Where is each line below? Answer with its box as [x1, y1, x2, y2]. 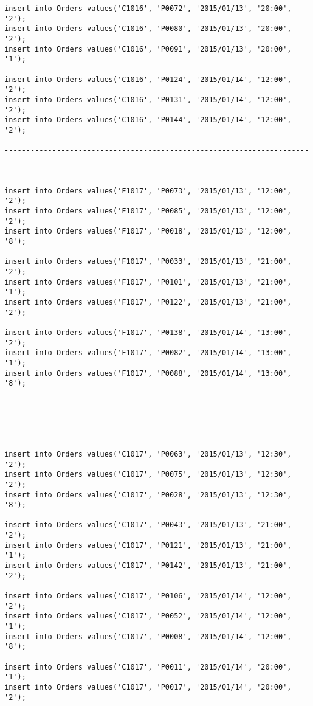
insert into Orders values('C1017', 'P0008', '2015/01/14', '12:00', [4, 632, 292, 641]
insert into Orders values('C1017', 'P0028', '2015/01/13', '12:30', [4, 490, 292, 499]
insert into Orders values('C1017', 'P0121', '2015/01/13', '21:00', [4, 541, 292, 550]
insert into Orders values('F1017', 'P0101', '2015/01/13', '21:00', [4, 277, 292, 286]
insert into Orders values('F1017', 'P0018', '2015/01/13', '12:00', [4, 227, 292, 236]
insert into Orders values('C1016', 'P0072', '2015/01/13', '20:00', [4, 4, 292, 13]
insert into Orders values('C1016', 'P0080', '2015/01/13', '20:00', [4, 24, 292, 33]
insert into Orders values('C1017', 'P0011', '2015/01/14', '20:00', [4, 662, 292, 671]
